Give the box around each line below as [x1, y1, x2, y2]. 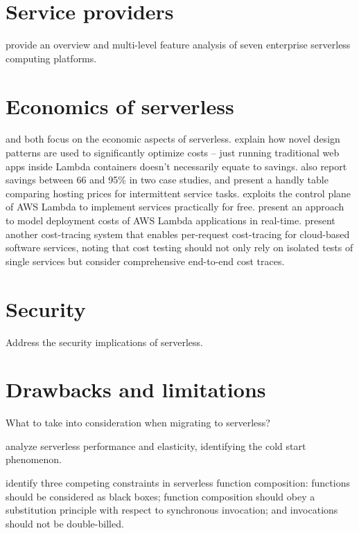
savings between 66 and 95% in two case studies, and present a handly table [6, 172, 329, 187]
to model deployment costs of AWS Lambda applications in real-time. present [6, 213, 335, 227]
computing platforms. [6, 51, 97, 65]
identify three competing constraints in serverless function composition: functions [6, 476, 350, 489]
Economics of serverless [6, 91, 234, 120]
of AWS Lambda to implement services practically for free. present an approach [6, 199, 344, 214]
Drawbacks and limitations [6, 375, 266, 404]
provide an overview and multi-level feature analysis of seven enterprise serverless [6, 37, 351, 52]
